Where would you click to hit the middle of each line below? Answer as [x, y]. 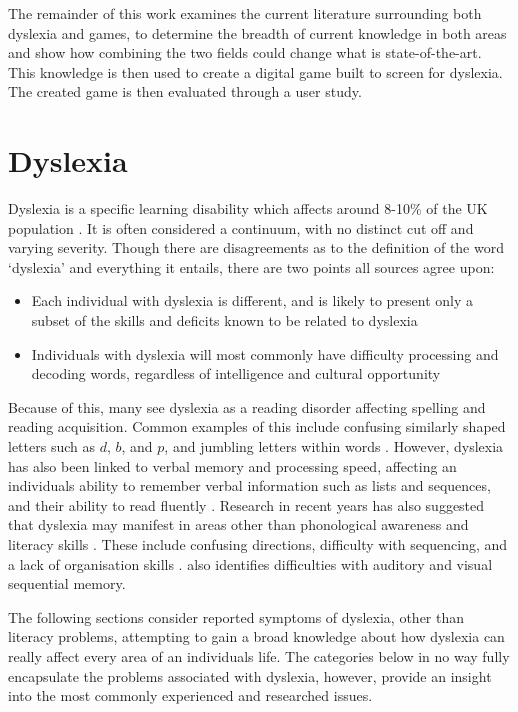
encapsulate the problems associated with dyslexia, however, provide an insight [250, 675]
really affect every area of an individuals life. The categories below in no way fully [259, 655]
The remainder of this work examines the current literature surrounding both [245, 13]
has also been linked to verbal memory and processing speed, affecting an [232, 465]
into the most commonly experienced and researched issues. [190, 695]
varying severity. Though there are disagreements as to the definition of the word [256, 247]
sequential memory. [67, 583]
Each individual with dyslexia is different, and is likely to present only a [252, 300]
